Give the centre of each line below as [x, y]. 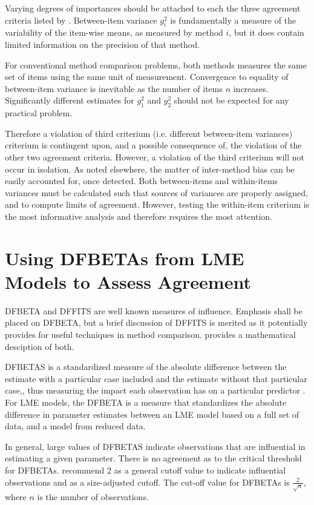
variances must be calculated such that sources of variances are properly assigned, [156, 192]
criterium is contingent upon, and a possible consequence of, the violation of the [153, 145]
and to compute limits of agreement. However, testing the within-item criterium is [157, 204]
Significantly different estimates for [70, 100]
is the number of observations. [93, 497]
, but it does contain [267, 32]
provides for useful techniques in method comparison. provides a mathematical [150, 334]
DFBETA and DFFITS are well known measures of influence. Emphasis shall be [154, 310]
